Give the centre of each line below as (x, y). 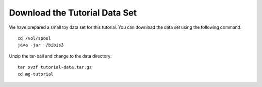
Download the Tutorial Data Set (73, 13)
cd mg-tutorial (36, 74)
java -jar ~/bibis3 (41, 45)
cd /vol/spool (34, 38)
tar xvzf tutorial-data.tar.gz (55, 67)
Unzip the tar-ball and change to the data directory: (60, 56)
